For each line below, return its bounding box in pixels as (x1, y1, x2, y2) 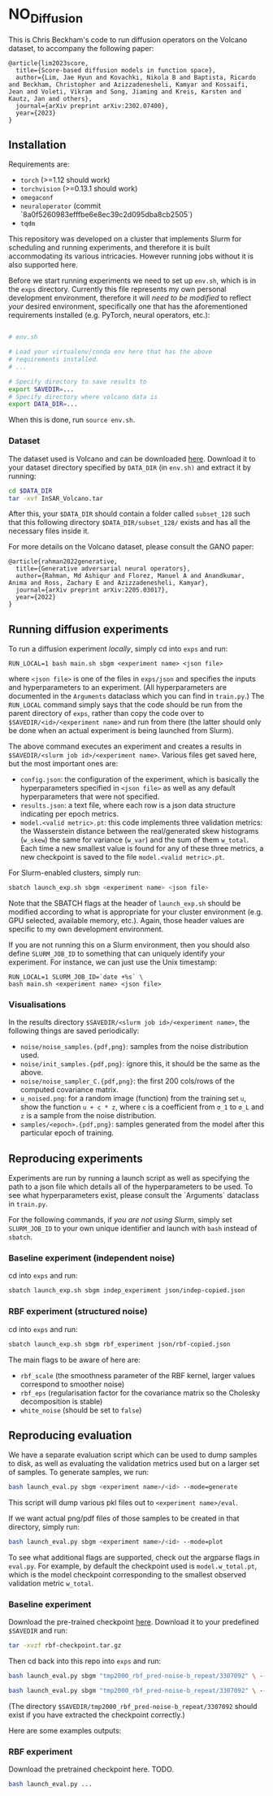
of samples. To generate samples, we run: (8, 1468, 149, 1477)
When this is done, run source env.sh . (8, 415, 136, 425)
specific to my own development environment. (8, 924, 164, 935)
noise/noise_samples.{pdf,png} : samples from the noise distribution (19, 1042, 249, 1052)
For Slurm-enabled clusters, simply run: (8, 868, 141, 878)
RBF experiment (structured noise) (8, 1306, 148, 1317)
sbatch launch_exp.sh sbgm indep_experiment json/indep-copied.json (8, 1286, 245, 1295)
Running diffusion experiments (8, 623, 169, 636)
